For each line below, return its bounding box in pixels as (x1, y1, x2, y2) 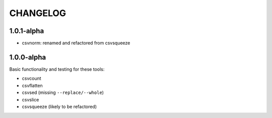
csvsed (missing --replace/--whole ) (22, 89, 104, 95)
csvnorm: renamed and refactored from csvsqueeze (22, 40, 130, 46)
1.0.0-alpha (9, 53, 46, 61)
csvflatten (22, 82, 43, 88)
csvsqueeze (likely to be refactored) (22, 103, 97, 109)
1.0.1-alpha (9, 27, 44, 35)
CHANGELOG (9, 8, 66, 19)
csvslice (22, 96, 39, 102)
